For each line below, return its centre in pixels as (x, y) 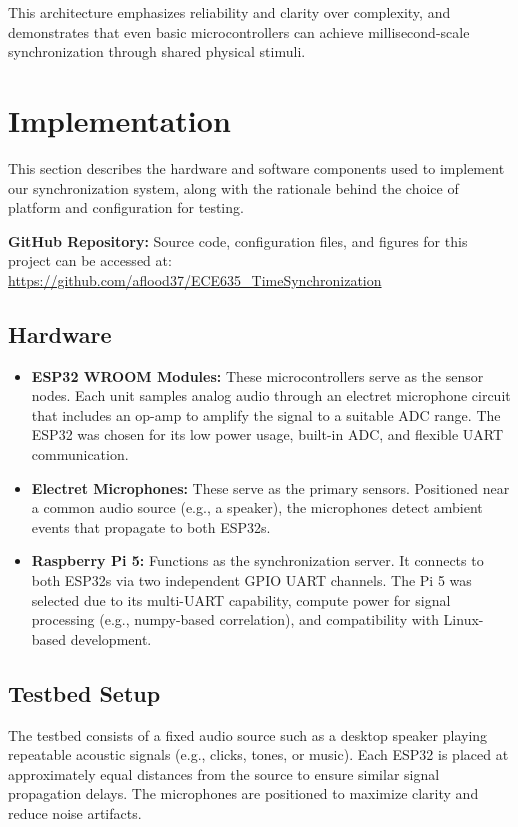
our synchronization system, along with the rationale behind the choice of (233, 187)
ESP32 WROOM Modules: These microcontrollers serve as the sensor (257, 375)
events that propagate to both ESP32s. (151, 526)
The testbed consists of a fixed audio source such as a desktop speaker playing (248, 734)
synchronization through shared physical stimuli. (157, 51)
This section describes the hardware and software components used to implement (256, 167)
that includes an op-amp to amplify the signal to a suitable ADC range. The (266, 414)
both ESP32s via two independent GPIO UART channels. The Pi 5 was (251, 580)
